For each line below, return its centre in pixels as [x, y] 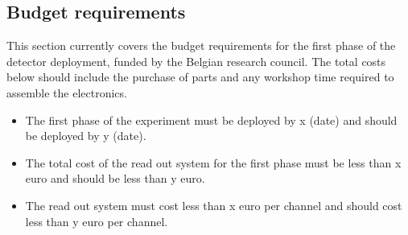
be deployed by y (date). [86, 136]
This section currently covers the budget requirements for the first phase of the [201, 45]
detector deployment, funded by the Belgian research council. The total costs [196, 61]
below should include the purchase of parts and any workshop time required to [200, 77]
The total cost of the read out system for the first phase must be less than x [213, 162]
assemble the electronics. [67, 92]
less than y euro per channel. [97, 221]
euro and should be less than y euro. [115, 178]
